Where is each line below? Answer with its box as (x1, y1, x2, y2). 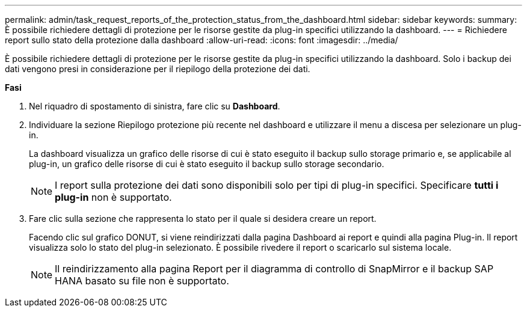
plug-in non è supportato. (55, 191, 172, 203)
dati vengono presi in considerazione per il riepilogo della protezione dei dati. (5, 64, 310, 74)
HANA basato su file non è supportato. (55, 275, 229, 287)
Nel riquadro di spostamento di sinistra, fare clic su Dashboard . (29, 101, 280, 111)
